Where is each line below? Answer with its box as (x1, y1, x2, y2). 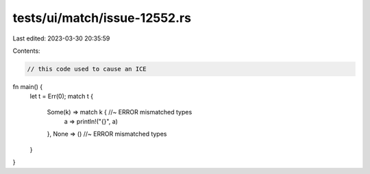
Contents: (12, 47, 40, 55)
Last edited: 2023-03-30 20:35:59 (12, 34, 110, 42)
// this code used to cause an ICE (27, 65, 147, 73)
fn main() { (12, 82, 43, 90)
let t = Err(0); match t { (29, 92, 94, 101)
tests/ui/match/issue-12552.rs (12, 10, 192, 25)
